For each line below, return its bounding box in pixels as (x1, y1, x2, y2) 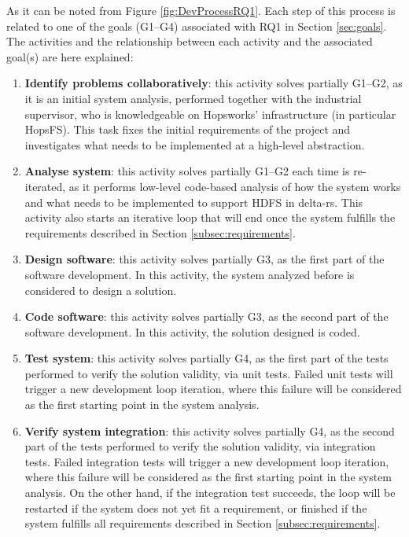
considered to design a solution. (24, 281, 177, 298)
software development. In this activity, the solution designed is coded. (24, 323, 360, 340)
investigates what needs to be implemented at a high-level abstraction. (24, 136, 365, 153)
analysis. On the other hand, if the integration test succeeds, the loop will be (24, 484, 396, 501)
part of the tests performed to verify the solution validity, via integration (24, 438, 376, 454)
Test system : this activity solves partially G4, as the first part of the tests (24, 350, 389, 366)
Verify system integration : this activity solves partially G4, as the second (24, 422, 395, 439)
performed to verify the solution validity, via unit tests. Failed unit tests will (24, 365, 393, 381)
